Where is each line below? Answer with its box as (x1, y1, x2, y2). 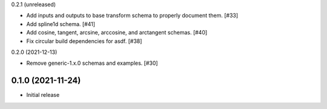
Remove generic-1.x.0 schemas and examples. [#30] (26, 59, 158, 67)
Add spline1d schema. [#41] (26, 20, 96, 27)
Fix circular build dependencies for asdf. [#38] (26, 37, 142, 45)
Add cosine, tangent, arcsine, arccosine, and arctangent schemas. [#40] (26, 29, 208, 36)
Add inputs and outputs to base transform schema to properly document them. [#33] (26, 12, 239, 19)
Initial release (26, 91, 60, 99)
